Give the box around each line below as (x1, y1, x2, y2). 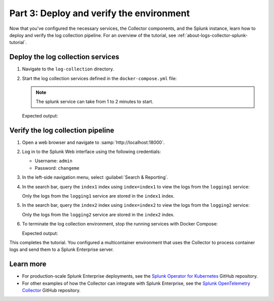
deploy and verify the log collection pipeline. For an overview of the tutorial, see (9, 32, 177, 38)
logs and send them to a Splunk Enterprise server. (9, 246, 114, 253)
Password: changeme (35, 165, 80, 171)
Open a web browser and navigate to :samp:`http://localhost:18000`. (22, 139, 165, 145)
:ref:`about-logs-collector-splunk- (177, 32, 248, 38)
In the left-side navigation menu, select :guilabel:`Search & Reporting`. (22, 174, 168, 180)
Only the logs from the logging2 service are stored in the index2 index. (22, 211, 175, 217)
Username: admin (35, 158, 73, 164)
